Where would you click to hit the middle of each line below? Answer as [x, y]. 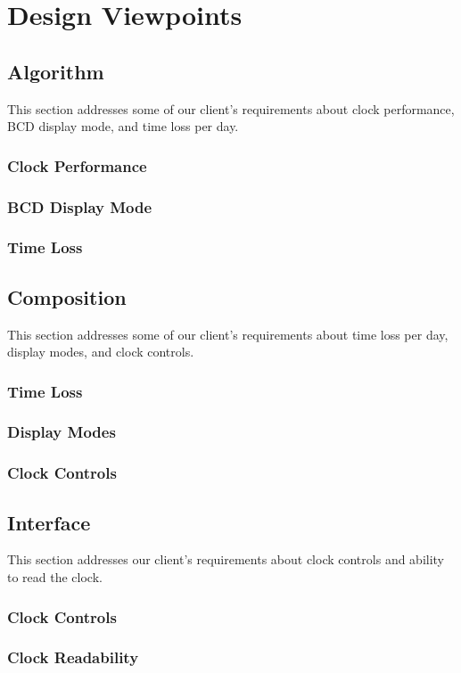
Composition [67, 296]
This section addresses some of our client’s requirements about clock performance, [231, 108]
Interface [49, 522]
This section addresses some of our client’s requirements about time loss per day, [228, 334]
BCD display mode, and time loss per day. [123, 126]
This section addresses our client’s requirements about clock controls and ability [226, 559]
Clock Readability [73, 657]
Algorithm [56, 71]
